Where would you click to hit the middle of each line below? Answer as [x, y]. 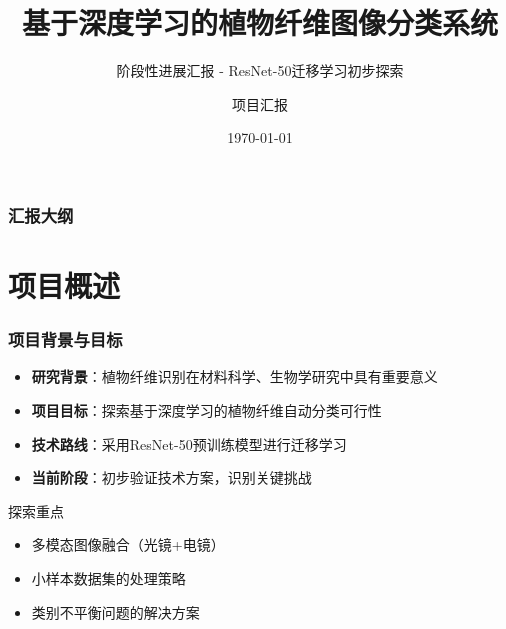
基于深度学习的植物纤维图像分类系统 [259, 22]
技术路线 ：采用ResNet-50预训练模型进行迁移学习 [189, 443]
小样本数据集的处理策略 [108, 577]
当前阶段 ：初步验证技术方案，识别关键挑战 [171, 477]
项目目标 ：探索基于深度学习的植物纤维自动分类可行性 [206, 410]
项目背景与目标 [65, 339]
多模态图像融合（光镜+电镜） [128, 544]
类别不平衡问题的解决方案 [115, 611]
